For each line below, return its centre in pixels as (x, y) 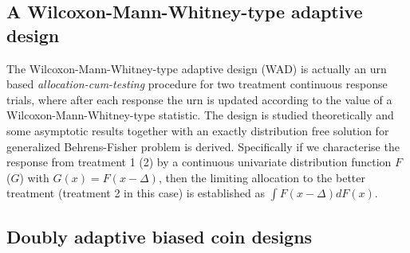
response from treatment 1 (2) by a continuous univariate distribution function (199, 162)
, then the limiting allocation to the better (262, 177)
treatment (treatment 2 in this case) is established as (136, 193)
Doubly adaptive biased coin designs (160, 236)
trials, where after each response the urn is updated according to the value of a (199, 99)
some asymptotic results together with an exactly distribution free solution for (198, 130)
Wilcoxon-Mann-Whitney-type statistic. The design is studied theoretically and (200, 115)
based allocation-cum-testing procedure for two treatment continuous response (197, 84)
